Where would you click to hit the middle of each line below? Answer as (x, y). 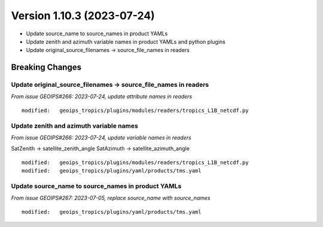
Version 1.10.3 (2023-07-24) (83, 16)
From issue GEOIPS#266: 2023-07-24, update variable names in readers (101, 138)
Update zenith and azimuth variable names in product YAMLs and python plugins (126, 41)
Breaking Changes (46, 67)
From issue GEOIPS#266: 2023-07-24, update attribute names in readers (102, 96)
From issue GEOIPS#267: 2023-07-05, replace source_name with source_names (111, 198)
